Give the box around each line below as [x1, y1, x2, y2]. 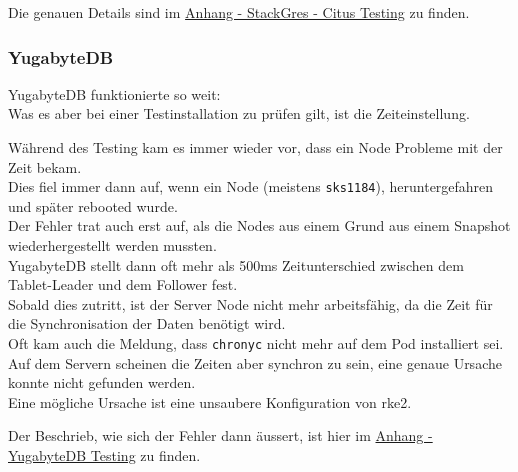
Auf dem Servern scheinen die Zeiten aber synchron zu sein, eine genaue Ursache [8, 352, 502, 373]
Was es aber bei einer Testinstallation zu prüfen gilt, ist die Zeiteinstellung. [8, 103, 470, 124]
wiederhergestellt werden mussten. [8, 235, 217, 256]
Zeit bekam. [8, 156, 82, 177]
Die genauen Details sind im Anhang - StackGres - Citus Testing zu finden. [8, 2, 470, 22]
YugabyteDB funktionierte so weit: [8, 83, 221, 104]
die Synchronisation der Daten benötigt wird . [8, 313, 286, 334]
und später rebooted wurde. [8, 195, 178, 216]
